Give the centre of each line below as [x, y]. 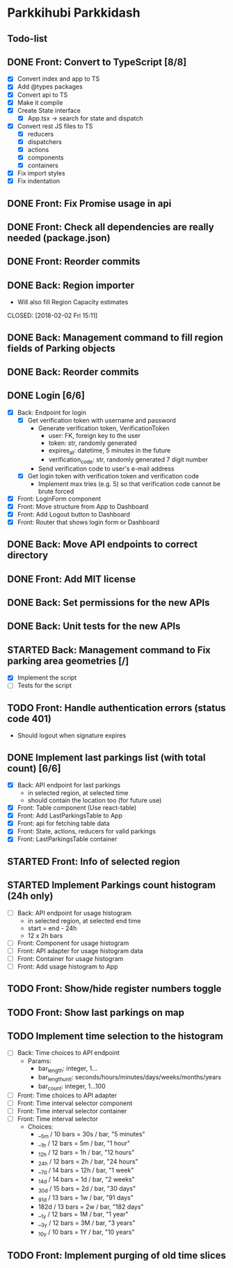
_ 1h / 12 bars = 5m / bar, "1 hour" [84, 1144]
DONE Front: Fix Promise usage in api [89, 203]
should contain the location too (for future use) [95, 800]
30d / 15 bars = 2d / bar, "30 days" [87, 1189]
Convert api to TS [42, 95]
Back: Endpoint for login [52, 412]
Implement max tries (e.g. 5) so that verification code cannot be [129, 484]
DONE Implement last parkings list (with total [106, 757]
